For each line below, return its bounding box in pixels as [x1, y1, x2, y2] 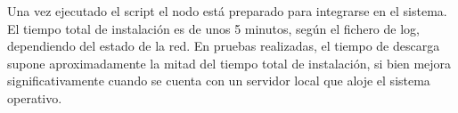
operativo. [7, 88, 62, 107]
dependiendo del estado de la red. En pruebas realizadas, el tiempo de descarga [7, 36, 440, 55]
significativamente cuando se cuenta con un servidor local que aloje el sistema [7, 71, 430, 90]
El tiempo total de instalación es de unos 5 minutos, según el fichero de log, [7, 19, 420, 37]
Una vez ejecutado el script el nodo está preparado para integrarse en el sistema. [7, 2, 447, 20]
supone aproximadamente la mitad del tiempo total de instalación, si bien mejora [7, 53, 452, 72]
